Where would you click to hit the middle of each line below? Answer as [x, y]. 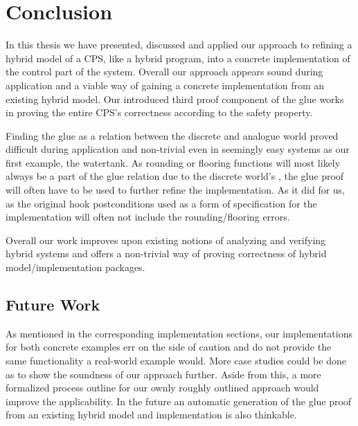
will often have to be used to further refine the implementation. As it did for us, [176, 190]
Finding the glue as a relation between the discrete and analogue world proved [172, 135]
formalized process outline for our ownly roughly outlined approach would [162, 388]
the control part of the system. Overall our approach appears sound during [164, 72]
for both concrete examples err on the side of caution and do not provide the [169, 347]
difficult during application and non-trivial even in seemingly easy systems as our [178, 149]
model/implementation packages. [75, 267]
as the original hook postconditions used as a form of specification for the [161, 203]
